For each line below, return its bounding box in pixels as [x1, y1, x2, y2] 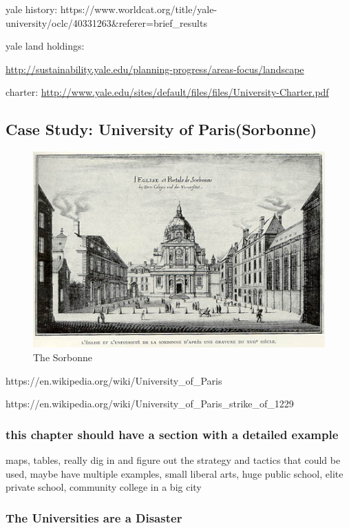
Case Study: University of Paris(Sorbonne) [6, 119, 317, 140]
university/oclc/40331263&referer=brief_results [6, 15, 207, 30]
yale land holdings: [6, 39, 85, 53]
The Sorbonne [33, 349, 93, 364]
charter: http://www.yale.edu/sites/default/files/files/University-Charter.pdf [6, 85, 329, 99]
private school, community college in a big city [6, 480, 202, 494]
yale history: [6, 2, 58, 16]
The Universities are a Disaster [6, 509, 182, 526]
